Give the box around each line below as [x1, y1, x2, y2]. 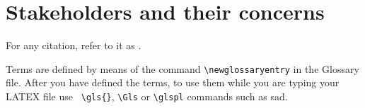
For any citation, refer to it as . [6, 38, 141, 53]
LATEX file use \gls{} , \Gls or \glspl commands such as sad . [6, 88, 288, 103]
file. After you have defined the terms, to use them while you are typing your [6, 75, 340, 90]
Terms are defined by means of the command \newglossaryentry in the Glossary [6, 61, 359, 76]
